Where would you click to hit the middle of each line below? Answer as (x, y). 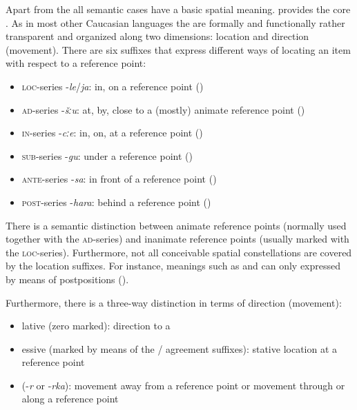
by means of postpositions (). (67, 279)
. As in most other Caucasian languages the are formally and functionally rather (175, 22)
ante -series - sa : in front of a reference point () (119, 179)
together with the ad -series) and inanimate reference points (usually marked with (177, 239)
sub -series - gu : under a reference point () (107, 155)
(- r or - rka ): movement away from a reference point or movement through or (183, 385)
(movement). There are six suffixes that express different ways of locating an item (178, 49)
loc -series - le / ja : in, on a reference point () (113, 86)
